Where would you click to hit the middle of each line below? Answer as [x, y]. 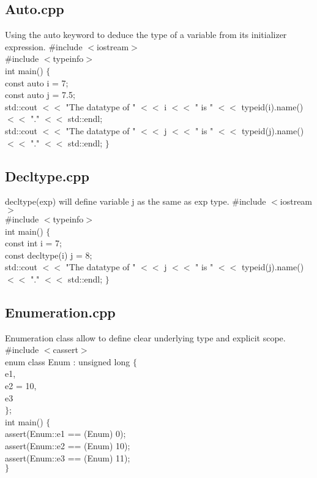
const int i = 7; [34, 243]
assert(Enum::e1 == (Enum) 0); [65, 434]
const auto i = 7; [37, 82]
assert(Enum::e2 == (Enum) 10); [68, 446]
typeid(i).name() [272, 106]
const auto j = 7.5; [40, 95]
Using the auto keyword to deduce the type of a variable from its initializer [146, 35]
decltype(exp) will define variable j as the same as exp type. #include [136, 201]
